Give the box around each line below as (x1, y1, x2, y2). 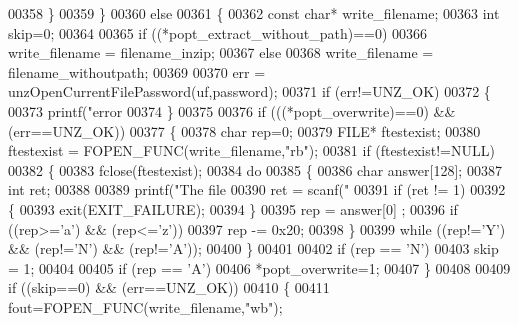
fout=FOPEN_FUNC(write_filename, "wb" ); (8, 296, 283, 317)
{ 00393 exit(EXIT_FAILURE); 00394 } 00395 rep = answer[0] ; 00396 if (8, 198, 458, 219)
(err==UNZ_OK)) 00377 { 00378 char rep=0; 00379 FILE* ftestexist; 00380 (8, 120, 481, 141)
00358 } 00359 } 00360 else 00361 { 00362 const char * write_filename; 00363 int (8, 3, 500, 23)
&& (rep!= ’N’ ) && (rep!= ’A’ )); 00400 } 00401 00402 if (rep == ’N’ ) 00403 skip (8, 238, 499, 259)
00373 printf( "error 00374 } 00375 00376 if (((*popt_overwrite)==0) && (8, 100, 456, 121)
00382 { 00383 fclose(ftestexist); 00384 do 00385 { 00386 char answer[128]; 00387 (8, 159, 502, 180)
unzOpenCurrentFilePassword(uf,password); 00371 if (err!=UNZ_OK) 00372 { (8, 81, 491, 102)
